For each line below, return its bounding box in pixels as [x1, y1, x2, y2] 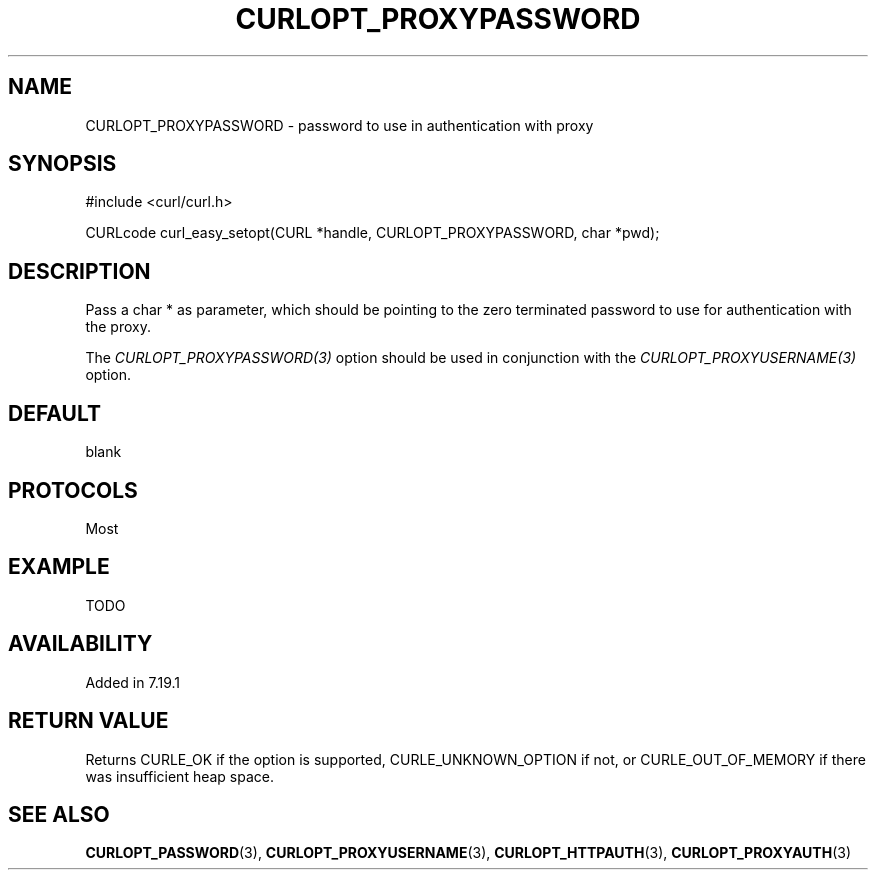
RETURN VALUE [8, 708, 169, 734]
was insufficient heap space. [85, 767, 275, 785]
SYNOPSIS [8, 151, 117, 177]
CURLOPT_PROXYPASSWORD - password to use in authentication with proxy [85, 116, 594, 134]
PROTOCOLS [8, 477, 138, 503]
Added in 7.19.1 [85, 673, 180, 691]
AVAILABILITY [8, 631, 153, 657]
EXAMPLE [8, 554, 110, 580]
